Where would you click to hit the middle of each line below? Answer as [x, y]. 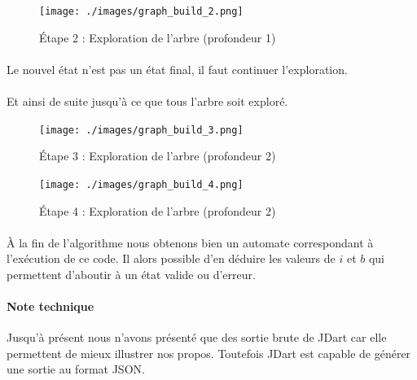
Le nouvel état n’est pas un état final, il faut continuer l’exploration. [177, 69]
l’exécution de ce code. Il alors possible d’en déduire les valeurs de [171, 258]
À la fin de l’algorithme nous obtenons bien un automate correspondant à [190, 242]
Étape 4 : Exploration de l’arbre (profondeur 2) [158, 210]
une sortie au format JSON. [76, 369]
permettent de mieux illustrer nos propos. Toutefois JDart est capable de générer [209, 353]
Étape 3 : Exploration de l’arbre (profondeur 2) [158, 156]
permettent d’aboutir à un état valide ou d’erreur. [131, 274]
